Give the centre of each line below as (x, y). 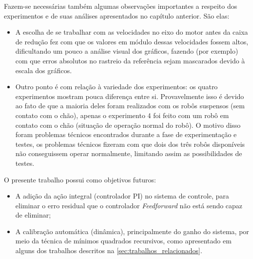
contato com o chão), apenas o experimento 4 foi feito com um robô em (122, 115)
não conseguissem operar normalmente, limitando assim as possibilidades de (129, 153)
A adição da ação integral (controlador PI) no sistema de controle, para (122, 196)
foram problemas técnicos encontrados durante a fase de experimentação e (126, 134)
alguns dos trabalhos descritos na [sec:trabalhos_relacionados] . (109, 250)
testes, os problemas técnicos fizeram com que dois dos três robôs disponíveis (130, 144)
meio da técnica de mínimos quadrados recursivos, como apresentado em (123, 241)
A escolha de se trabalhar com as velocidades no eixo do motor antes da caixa (132, 32)
